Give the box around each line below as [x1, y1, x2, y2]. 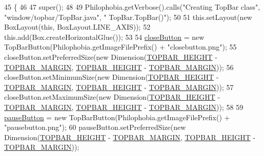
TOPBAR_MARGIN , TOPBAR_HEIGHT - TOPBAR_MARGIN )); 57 [4, 81, 234, 92]
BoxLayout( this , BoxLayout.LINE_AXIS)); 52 [4, 21, 151, 32]
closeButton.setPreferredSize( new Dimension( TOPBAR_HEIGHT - [4, 51, 217, 62]
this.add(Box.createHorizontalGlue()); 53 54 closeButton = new [4, 31, 205, 42]
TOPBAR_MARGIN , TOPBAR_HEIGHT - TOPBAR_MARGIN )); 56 [4, 61, 234, 72]
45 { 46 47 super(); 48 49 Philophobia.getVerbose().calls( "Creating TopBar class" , [4, 2, 260, 12]
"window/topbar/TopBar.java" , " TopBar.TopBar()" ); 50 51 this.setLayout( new [4, 11, 252, 22]
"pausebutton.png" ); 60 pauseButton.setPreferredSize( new [4, 122, 186, 132]
